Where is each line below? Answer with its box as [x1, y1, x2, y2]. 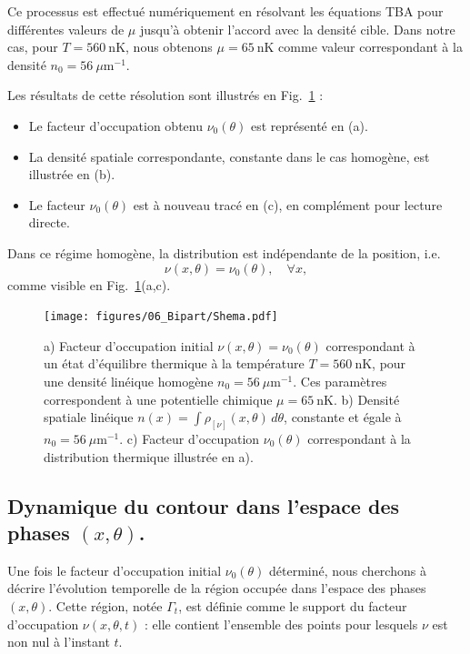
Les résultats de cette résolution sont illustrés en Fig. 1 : [7, 86, 324, 105]
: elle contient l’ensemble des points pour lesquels [145, 614, 418, 633]
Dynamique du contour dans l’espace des [7, 491, 400, 519]
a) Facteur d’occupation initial [44, 336, 214, 355]
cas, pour [7, 37, 58, 56]
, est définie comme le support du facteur [178, 596, 407, 615]
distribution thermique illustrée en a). [44, 447, 254, 466]
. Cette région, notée [48, 596, 163, 615]
